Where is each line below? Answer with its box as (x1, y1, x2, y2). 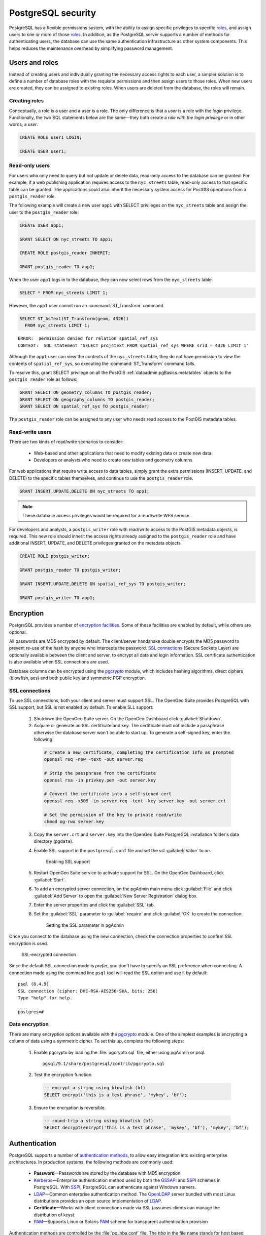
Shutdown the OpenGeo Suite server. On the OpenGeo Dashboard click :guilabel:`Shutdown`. (33, 715, 223, 721)
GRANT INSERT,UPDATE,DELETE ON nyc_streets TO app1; (19, 488, 150, 494)
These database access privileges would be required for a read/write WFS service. (22, 513, 191, 519)
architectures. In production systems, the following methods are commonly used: (9, 1159, 174, 1165)
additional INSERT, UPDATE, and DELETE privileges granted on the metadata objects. (9, 540, 182, 546)
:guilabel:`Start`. (33, 877, 66, 883)
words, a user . (9, 122, 38, 127)
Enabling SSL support (46, 859, 90, 864)
